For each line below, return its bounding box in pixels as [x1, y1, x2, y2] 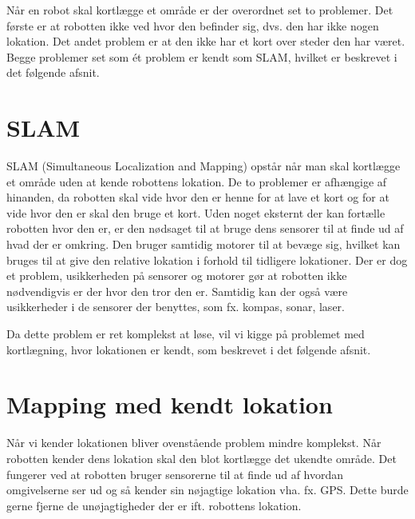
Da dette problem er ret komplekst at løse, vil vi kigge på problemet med [6, 325, 365, 342]
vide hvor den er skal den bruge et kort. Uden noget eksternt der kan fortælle [6, 204, 385, 221]
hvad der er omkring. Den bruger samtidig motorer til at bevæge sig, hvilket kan [6, 236, 401, 253]
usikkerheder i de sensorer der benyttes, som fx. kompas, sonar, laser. [6, 298, 345, 315]
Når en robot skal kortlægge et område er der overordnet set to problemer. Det [6, 2, 393, 18]
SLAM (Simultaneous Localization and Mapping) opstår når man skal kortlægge [6, 158, 401, 174]
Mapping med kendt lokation [6, 388, 333, 421]
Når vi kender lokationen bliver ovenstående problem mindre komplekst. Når [6, 434, 381, 451]
